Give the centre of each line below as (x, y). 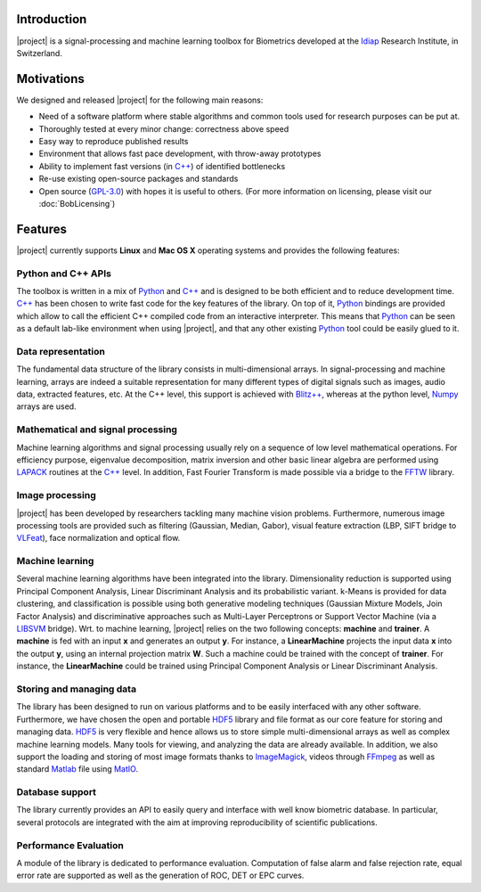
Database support (57, 792)
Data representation (61, 351)
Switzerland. (39, 53)
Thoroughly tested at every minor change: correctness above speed (164, 128)
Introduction (52, 19)
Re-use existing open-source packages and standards (139, 179)
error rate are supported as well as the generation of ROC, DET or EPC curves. (160, 876)
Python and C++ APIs (64, 274)
